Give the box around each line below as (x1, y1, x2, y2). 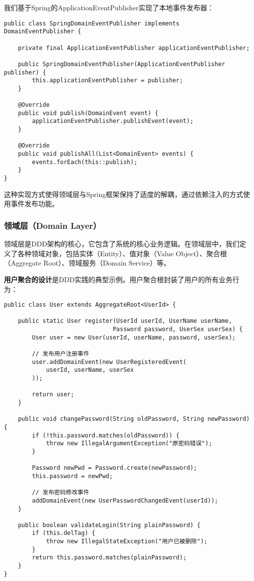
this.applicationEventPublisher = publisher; (32, 77, 183, 84)
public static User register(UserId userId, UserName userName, (18, 317, 232, 325)
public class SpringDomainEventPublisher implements (4, 20, 179, 27)
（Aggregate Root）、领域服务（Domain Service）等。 (4, 258, 171, 268)
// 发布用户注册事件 (32, 350, 89, 358)
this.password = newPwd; (32, 472, 113, 480)
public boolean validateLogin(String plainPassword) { (18, 521, 201, 529)
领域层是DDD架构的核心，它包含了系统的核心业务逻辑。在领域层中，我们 (4, 239, 240, 249)
